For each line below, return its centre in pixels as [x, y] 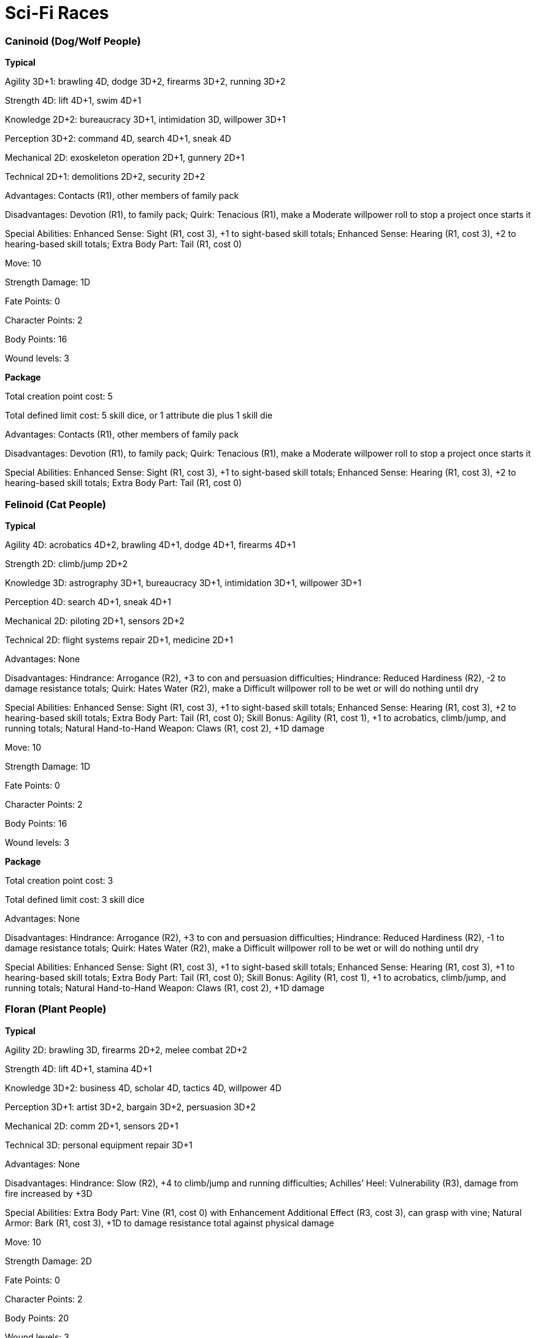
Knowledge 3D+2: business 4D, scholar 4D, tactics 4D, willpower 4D [143, 1088]
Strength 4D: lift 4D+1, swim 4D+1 [73, 101]
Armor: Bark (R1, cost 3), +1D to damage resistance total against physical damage [170, 1223]
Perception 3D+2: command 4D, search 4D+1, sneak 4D [118, 139]
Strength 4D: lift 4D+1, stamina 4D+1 [78, 1069]
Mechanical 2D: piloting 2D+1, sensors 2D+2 [95, 621]
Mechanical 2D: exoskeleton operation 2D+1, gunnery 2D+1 [125, 158]
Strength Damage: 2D [48, 1261]
